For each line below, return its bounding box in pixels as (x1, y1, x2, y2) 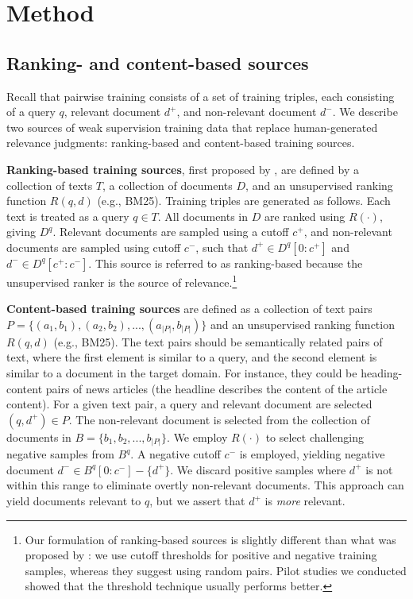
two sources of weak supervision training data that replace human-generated (6, 118, 378, 135)
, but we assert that (149, 493, 245, 509)
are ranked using (264, 207, 345, 224)
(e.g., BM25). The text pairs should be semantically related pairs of (53, 333, 383, 350)
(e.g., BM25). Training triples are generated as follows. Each (97, 192, 391, 209)
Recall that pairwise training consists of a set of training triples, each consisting (6, 87, 395, 104)
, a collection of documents (102, 176, 233, 193)
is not (365, 461, 393, 477)
